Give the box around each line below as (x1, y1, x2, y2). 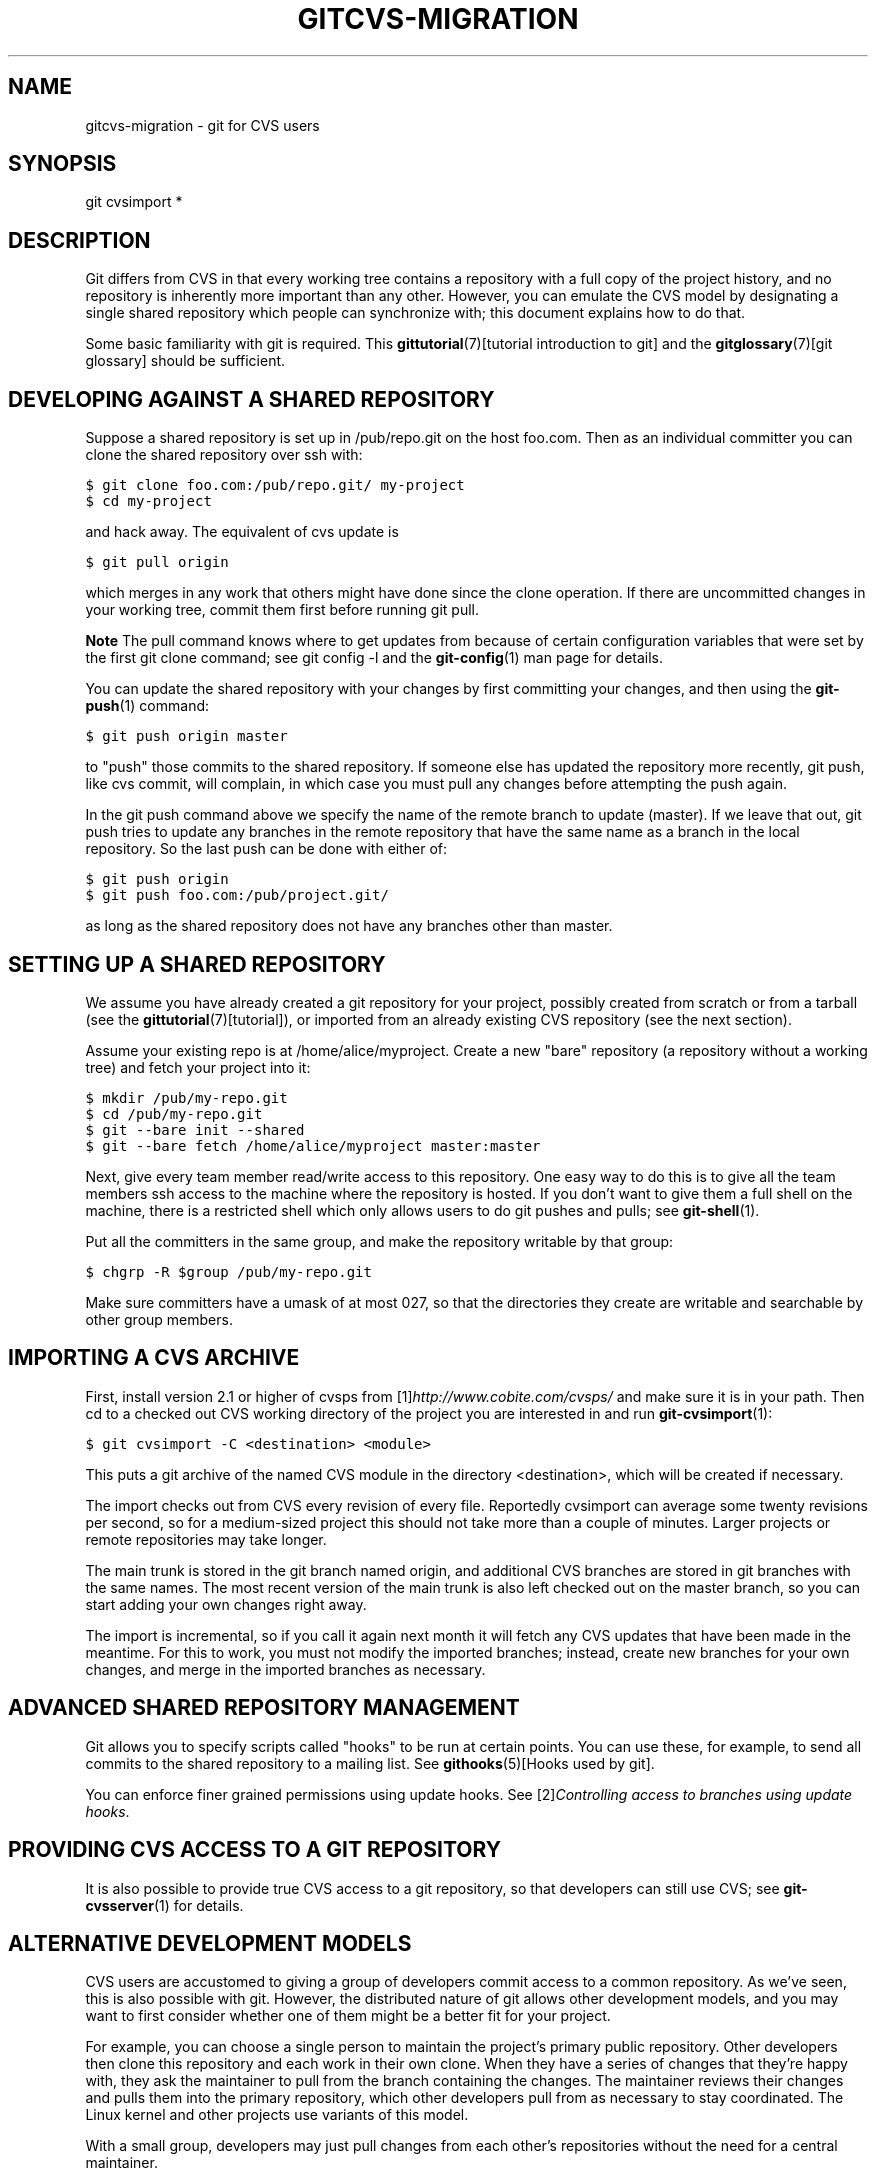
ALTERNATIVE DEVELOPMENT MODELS (8, 1930, 412, 1956)
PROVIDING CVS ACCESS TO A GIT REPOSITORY (8, 1837, 501, 1863)
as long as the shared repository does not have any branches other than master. (85, 917, 613, 935)
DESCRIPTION (8, 227, 151, 253)
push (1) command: (85, 697, 210, 715)
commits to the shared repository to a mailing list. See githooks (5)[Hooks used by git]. (85, 1754, 655, 1772)
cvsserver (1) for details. (85, 1896, 244, 1914)
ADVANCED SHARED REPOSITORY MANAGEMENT (8, 1695, 520, 1721)
